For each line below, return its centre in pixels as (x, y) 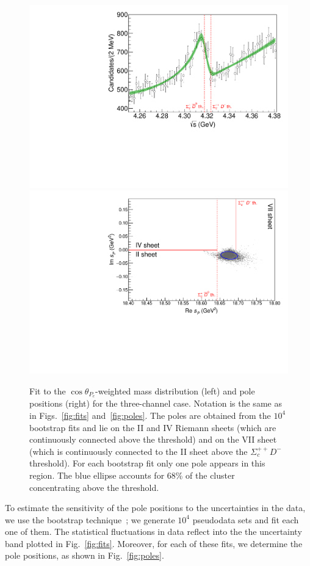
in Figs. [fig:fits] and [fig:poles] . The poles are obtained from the (150, 415)
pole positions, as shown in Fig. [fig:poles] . (85, 555)
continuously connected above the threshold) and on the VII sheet (153, 439)
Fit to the (48, 390)
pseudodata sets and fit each (246, 519)
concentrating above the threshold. (94, 487)
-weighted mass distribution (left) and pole (175, 390)
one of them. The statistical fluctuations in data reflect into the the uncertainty (153, 532)
